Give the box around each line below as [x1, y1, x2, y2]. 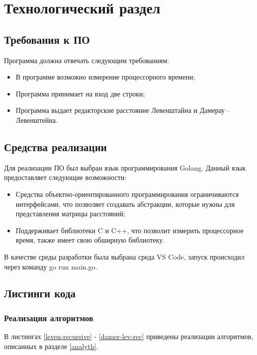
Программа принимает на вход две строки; [15, 88, 145, 98]
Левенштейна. [15, 114, 58, 125]
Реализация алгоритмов [4, 311, 93, 324]
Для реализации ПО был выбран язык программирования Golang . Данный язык [4, 162, 246, 173]
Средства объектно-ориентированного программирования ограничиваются [15, 188, 239, 199]
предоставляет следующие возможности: [4, 172, 127, 182]
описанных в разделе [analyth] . [4, 341, 98, 351]
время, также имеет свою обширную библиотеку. [15, 235, 165, 245]
